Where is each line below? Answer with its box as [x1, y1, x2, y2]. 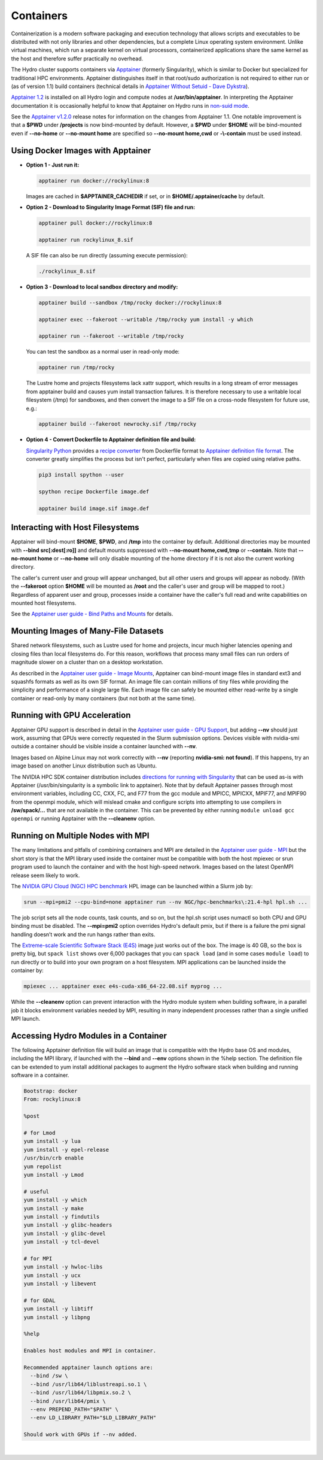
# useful [23, 1188, 50, 1195]
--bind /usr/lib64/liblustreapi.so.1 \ [30, 1380, 147, 1388]
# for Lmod [23, 1130, 56, 1137]
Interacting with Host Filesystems [11, 523, 140, 533]
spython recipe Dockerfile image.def [38, 488, 150, 495]
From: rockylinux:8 [23, 1096, 81, 1103]
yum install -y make [23, 1205, 84, 1212]
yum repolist [23, 1163, 62, 1170]
